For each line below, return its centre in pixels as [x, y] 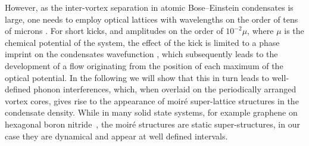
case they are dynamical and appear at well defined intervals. [116, 136]
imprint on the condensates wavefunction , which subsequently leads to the [141, 54]
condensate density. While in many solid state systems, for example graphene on [151, 112]
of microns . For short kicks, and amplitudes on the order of [114, 31]
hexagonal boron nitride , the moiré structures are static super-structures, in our [152, 124]
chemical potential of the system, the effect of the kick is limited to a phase [142, 42]
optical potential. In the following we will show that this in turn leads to [137, 77]
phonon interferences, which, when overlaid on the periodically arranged [165, 89]
